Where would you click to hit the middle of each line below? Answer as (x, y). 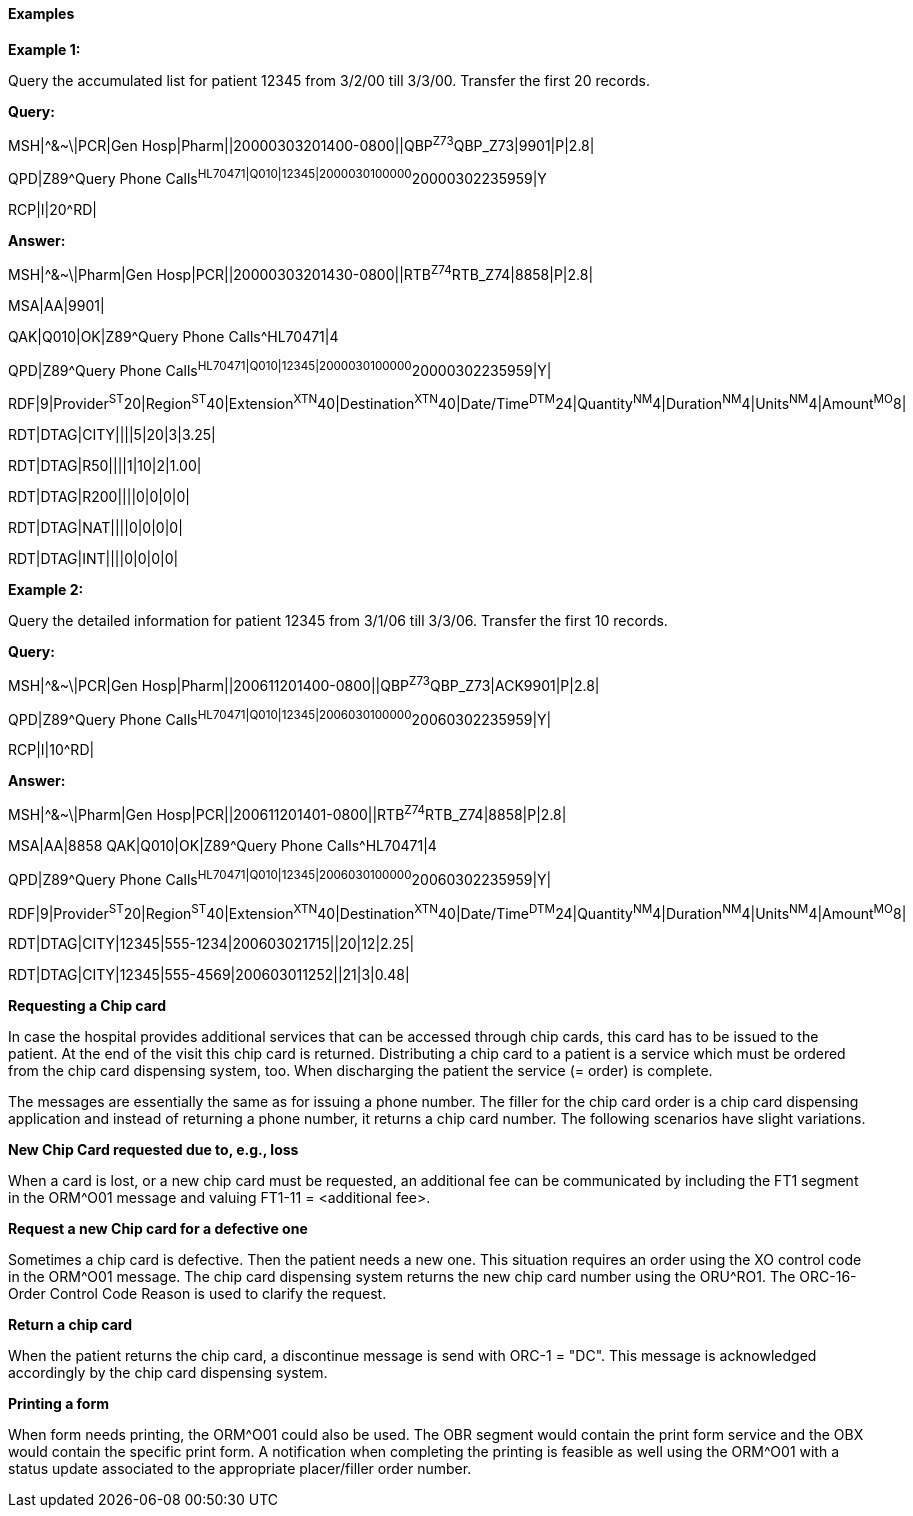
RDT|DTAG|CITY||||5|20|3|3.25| (112, 434)
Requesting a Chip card (87, 1006)
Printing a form (59, 1404)
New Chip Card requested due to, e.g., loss (153, 1150)
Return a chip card (70, 1325)
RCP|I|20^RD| (52, 209)
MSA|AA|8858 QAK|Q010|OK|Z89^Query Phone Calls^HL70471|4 (222, 845)
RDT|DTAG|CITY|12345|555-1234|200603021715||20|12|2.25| (211, 944)
